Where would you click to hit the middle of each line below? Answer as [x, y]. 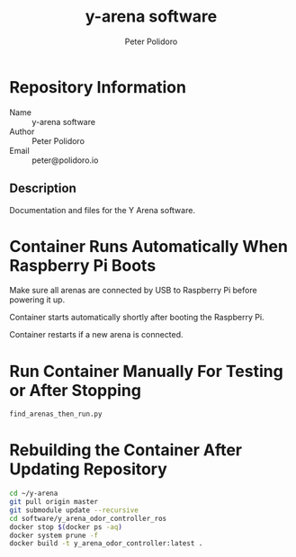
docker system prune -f [54, 535]
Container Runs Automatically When [148, 246]
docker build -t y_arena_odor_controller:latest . [106, 544]
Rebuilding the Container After [126, 450]
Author [22, 131]
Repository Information [98, 87]
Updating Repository [89, 469]
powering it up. [37, 300]
